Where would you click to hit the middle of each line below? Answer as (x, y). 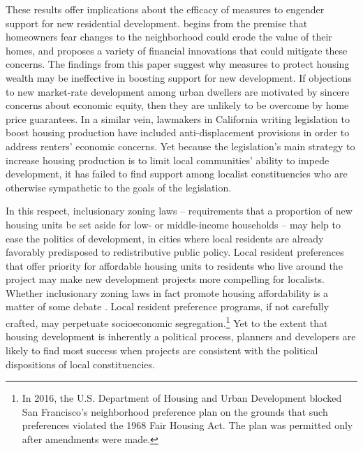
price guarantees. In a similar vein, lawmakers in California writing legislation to (178, 118)
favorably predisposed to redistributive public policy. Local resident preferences (175, 252)
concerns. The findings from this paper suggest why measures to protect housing (178, 64)
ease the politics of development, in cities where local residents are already (165, 238)
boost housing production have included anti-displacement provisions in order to (178, 132)
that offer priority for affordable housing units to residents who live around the (174, 265)
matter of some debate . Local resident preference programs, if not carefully (168, 306)
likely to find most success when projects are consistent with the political (162, 350)
